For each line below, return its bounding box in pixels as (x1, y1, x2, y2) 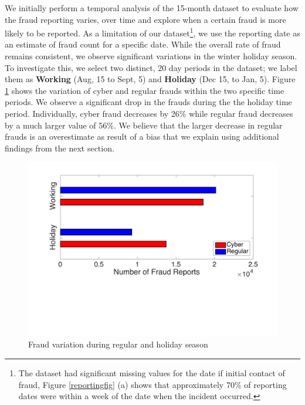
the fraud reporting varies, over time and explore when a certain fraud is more (5, 13, 286, 25)
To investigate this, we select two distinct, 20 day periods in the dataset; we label (5, 61, 297, 73)
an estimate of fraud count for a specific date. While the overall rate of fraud (5, 38, 281, 50)
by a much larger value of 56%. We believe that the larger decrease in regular (5, 119, 283, 131)
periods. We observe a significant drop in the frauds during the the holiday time (5, 96, 292, 108)
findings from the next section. (5, 141, 114, 154)
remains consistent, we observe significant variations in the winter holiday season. (5, 50, 297, 62)
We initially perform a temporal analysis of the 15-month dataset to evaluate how (5, 2, 299, 14)
